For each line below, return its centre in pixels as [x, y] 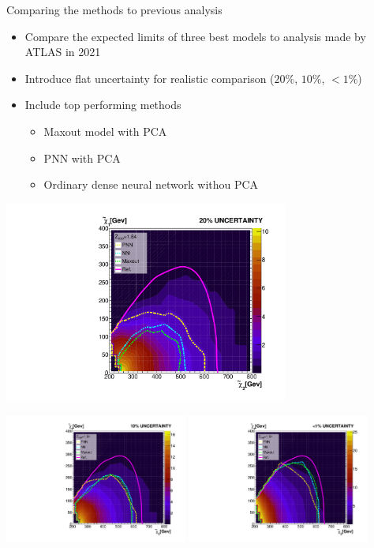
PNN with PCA [82, 158]
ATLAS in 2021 [63, 52]
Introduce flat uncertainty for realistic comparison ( [150, 78]
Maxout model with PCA [105, 131]
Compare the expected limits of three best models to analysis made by [195, 36]
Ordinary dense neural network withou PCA [151, 184]
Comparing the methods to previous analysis [114, 9]
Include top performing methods [103, 105]
